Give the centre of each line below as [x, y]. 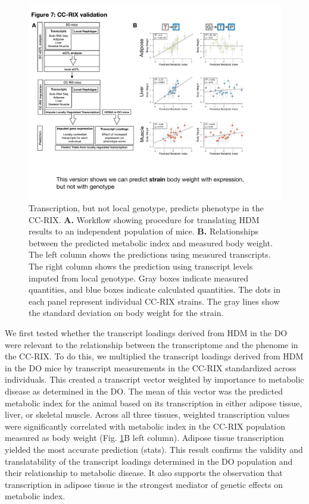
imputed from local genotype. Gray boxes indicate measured [139, 278]
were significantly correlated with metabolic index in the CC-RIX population [145, 426]
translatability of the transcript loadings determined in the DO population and [149, 461]
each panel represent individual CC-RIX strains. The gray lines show [154, 301]
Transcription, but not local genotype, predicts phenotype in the [146, 208]
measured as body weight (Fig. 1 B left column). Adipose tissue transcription [144, 438]
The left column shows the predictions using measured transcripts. [150, 254]
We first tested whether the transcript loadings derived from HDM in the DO [146, 333]
